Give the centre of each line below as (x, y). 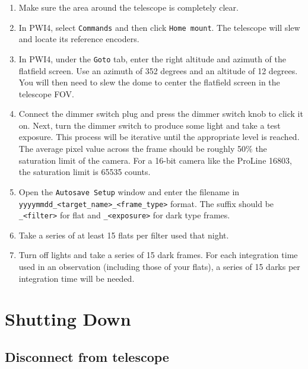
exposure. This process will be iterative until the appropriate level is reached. (159, 137)
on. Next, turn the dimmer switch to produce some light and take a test (150, 125)
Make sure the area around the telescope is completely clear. (128, 7)
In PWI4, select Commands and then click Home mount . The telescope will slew (159, 27)
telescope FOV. (46, 93)
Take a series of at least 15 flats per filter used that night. (124, 235)
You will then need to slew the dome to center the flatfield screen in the (149, 82)
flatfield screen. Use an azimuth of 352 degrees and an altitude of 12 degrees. (158, 70)
